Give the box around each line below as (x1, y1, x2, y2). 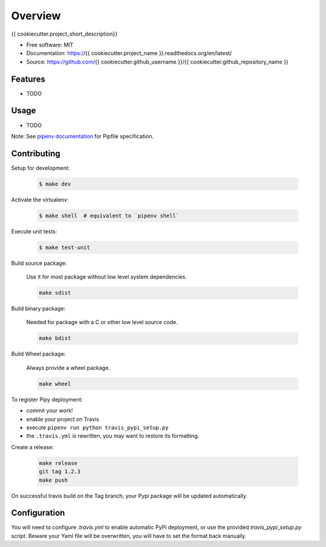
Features (11, 74, 45, 84)
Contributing (11, 148, 60, 158)
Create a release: (11, 443, 54, 450)
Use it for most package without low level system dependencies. (26, 273, 187, 280)
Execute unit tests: (11, 227, 57, 235)
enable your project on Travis (26, 415, 100, 422)
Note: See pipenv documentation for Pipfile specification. (11, 132, 154, 140)
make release (39, 459, 78, 467)
